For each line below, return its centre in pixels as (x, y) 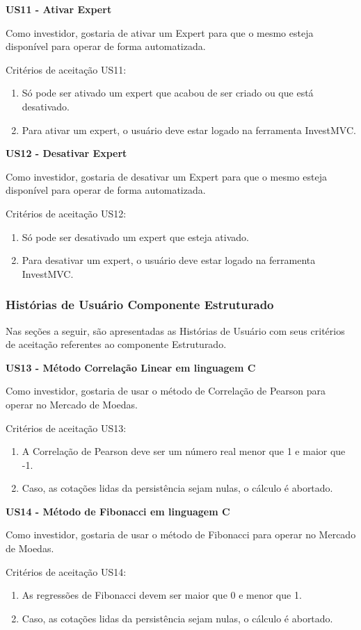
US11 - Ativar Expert (59, 9)
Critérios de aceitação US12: (66, 213)
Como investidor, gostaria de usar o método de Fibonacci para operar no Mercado (181, 534)
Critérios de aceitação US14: (66, 571)
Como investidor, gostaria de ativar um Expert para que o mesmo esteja (160, 32)
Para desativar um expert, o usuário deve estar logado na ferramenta (169, 260)
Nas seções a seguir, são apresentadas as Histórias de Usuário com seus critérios (175, 330)
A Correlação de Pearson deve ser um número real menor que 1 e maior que (184, 451)
